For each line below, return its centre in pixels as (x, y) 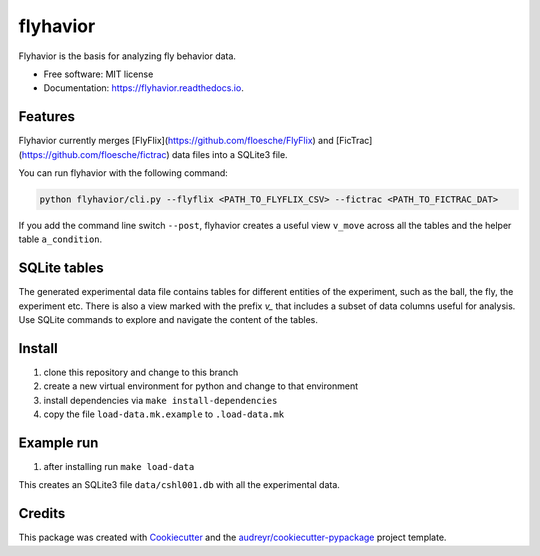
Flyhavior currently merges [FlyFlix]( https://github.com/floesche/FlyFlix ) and (176, 141)
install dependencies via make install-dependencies (160, 400)
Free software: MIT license (98, 74)
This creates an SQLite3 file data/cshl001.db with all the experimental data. (179, 485)
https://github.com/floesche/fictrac (94, 154)
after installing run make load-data (119, 467)
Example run (58, 442)
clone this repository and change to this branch (141, 372)
